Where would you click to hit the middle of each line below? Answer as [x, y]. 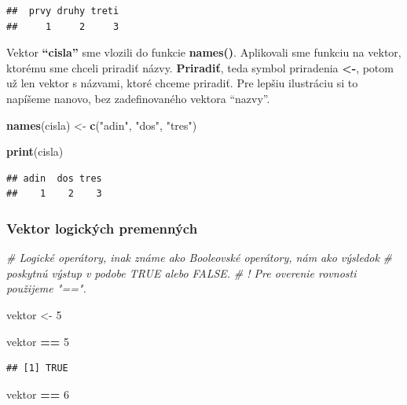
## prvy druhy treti [63, 11]
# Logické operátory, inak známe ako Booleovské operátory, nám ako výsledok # [200, 258]
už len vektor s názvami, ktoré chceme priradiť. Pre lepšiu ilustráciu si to [182, 83]
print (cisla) [35, 151]
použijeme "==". [46, 288]
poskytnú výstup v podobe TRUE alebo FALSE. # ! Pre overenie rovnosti [181, 272]
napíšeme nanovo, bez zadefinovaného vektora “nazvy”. [138, 98]
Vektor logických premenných [102, 228]
